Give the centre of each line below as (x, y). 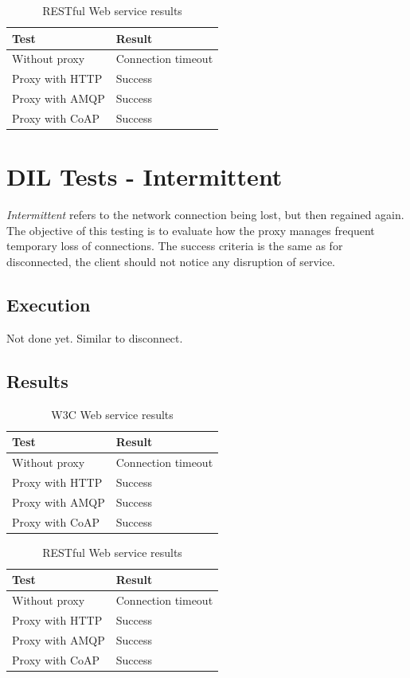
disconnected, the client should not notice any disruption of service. (171, 261)
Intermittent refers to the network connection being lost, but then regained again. (205, 215)
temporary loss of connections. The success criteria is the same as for (175, 246)
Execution (49, 304)
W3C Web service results (112, 414)
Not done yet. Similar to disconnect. (95, 337)
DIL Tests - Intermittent (144, 176)
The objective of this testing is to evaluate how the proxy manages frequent (191, 230)
